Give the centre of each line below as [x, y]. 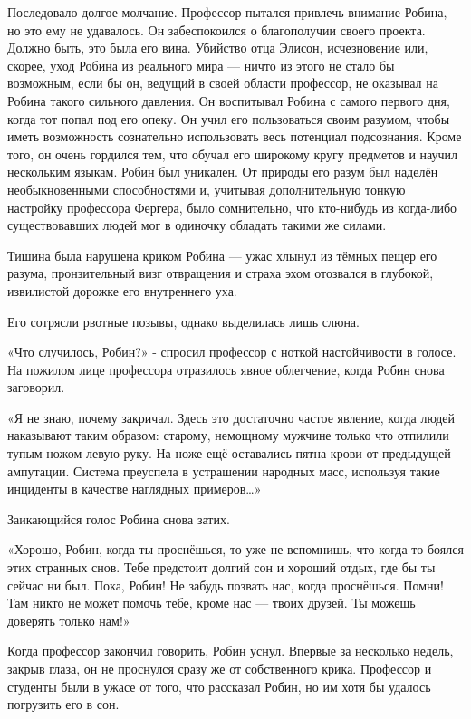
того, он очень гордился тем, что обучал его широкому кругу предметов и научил [233, 153]
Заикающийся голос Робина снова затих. [119, 518]
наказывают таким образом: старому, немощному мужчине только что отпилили [228, 435]
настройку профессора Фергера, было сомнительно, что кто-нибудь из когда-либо [232, 207]
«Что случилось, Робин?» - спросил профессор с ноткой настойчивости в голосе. [232, 352]
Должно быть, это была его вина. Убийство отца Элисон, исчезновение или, [218, 48]
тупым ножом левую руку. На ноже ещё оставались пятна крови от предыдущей [229, 453]
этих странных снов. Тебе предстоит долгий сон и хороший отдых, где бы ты [221, 567]
